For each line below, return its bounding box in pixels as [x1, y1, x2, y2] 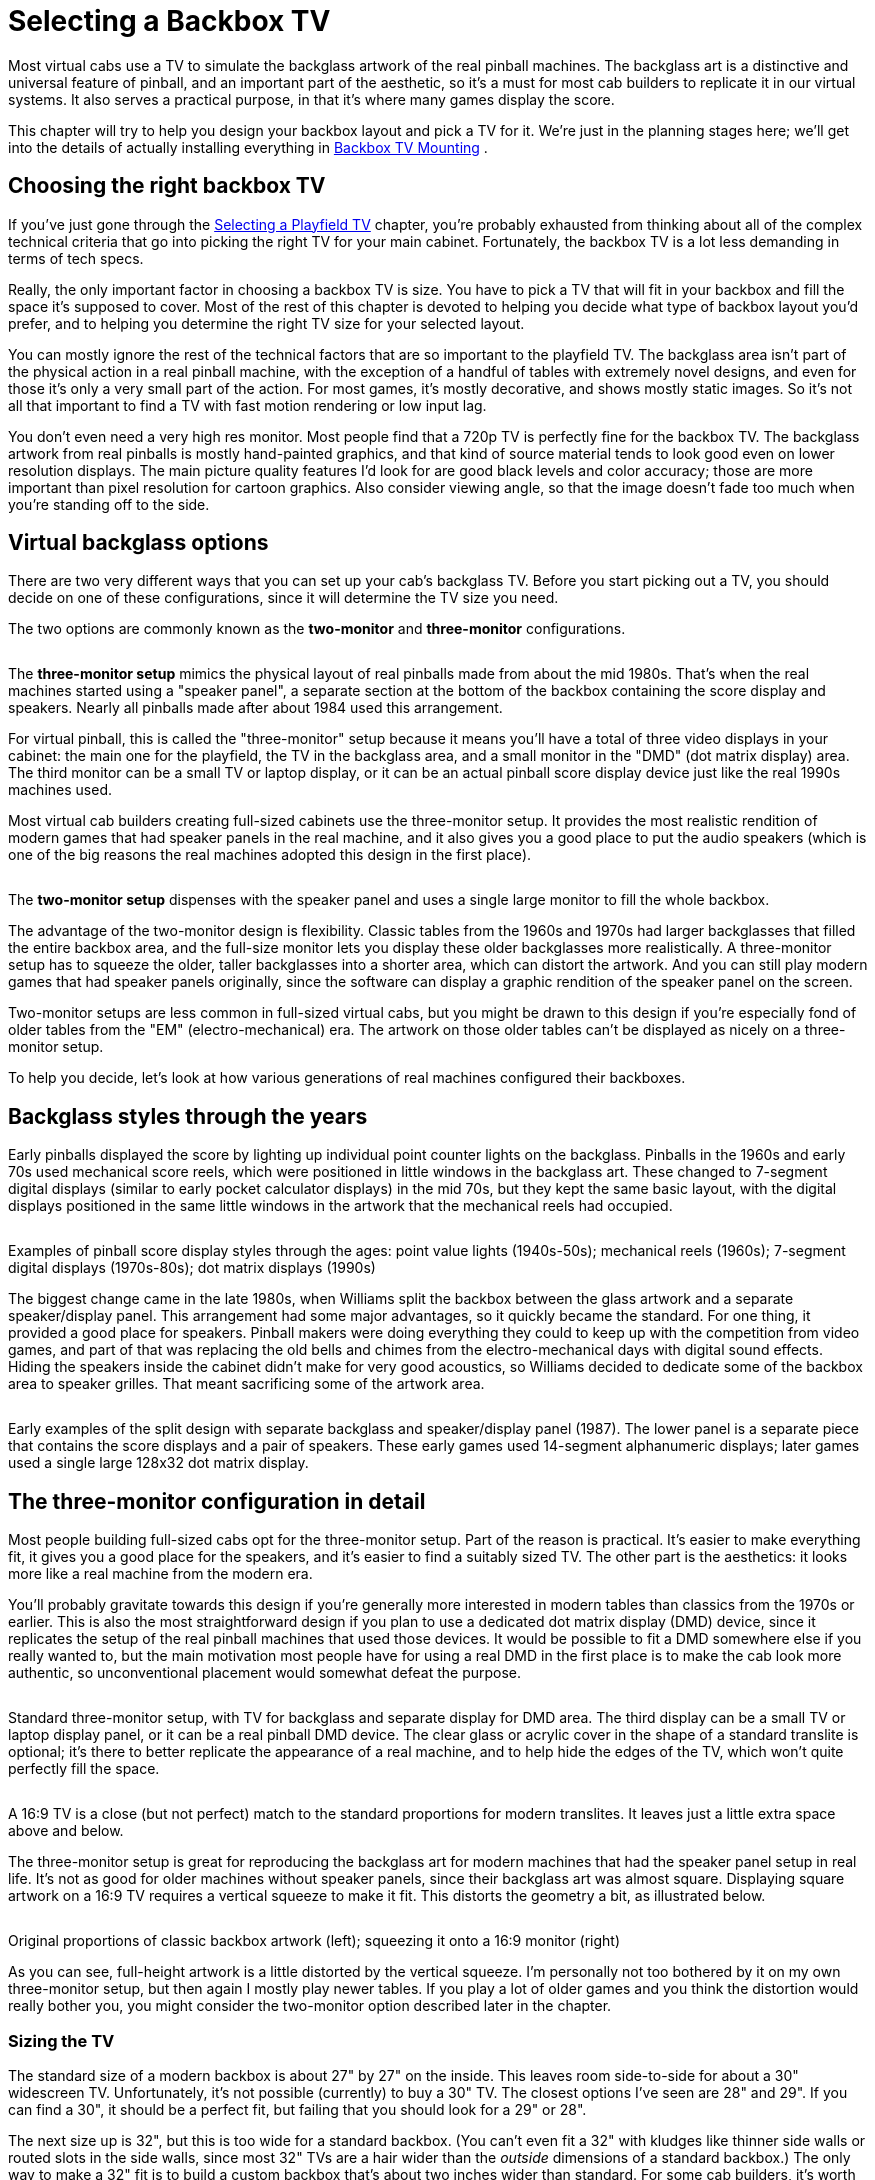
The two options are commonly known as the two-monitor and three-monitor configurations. [8, 620, 626, 638]
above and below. [8, 1822, 124, 1840]
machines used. [8, 781, 112, 799]
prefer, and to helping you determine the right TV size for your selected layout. [8, 314, 525, 332]
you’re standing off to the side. [8, 495, 210, 513]
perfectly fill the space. [8, 1760, 160, 1778]
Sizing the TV [8, 2030, 115, 2051]
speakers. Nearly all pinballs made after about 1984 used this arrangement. [8, 699, 503, 717]
